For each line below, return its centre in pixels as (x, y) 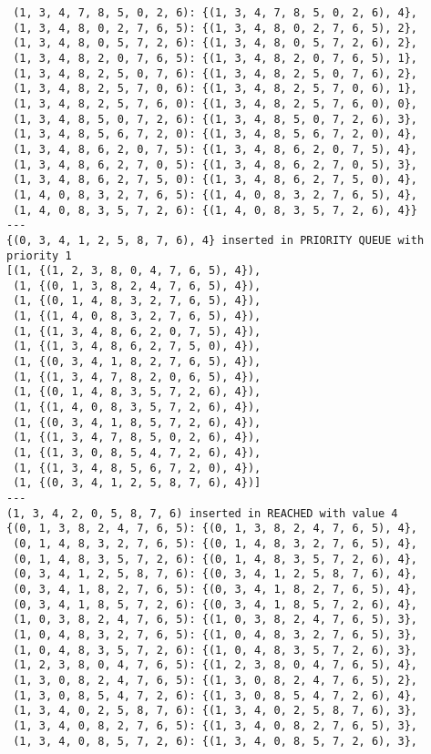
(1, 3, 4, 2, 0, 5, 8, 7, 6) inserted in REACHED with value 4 (202, 513)
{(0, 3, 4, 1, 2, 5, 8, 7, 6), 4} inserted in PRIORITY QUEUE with (215, 240)
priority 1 (39, 255)
